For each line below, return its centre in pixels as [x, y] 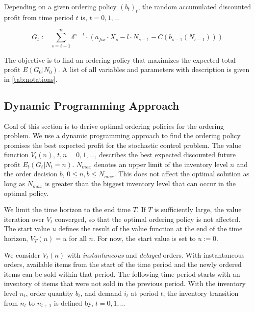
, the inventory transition [201, 293]
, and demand [101, 293]
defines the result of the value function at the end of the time [151, 228]
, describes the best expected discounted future [165, 155]
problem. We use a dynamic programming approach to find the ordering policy [122, 135]
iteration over [24, 219]
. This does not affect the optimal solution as [182, 174]
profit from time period [39, 17]
